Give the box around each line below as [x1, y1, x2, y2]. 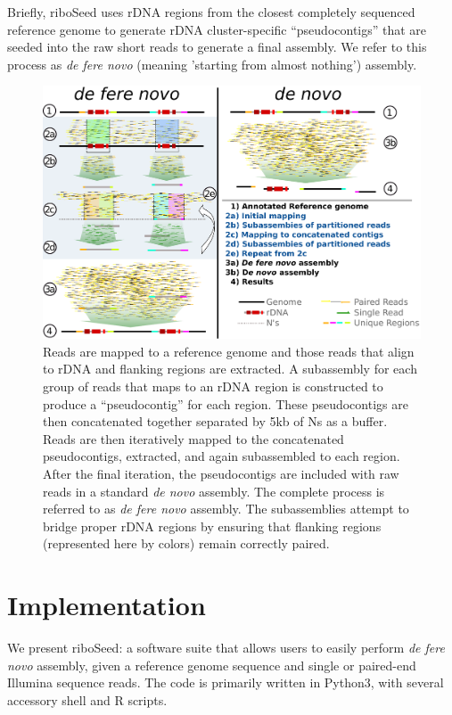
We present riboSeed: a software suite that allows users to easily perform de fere [7, 638, 445, 657]
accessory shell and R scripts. [7, 690, 168, 709]
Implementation [7, 587, 206, 623]
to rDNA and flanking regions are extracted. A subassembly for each [43, 359, 417, 378]
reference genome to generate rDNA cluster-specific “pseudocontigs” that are [7, 20, 427, 38]
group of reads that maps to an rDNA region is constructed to [43, 377, 383, 396]
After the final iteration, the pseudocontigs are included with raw [43, 464, 399, 483]
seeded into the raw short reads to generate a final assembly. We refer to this [7, 37, 427, 56]
